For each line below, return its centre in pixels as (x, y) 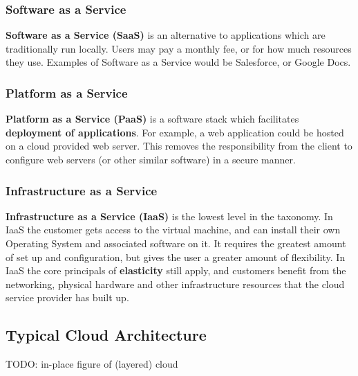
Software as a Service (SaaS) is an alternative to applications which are (166, 35)
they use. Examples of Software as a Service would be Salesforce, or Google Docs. (178, 62)
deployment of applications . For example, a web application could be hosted (175, 132)
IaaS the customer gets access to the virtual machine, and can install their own (173, 230)
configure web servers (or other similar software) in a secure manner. (151, 159)
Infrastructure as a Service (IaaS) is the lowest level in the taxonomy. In (169, 216)
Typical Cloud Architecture (106, 335)
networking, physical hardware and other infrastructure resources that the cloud (175, 284)
